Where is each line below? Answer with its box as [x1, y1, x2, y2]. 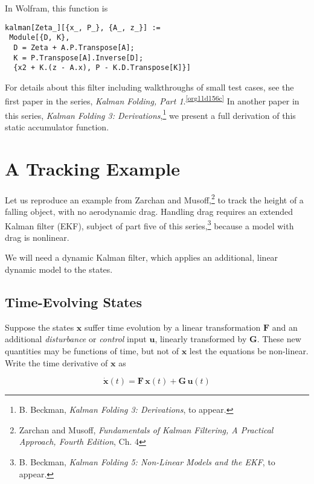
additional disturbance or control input [5, 333, 147, 345]
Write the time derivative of [5, 356, 108, 369]
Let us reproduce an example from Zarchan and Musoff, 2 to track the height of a [5, 191, 304, 206]
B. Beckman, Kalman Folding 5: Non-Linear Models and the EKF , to [19, 455, 275, 468]
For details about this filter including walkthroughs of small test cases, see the [5, 80, 294, 93]
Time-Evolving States [5, 292, 142, 311]
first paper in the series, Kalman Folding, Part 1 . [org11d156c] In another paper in [5, 93, 300, 107]
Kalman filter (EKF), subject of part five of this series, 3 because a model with [5, 217, 294, 232]
